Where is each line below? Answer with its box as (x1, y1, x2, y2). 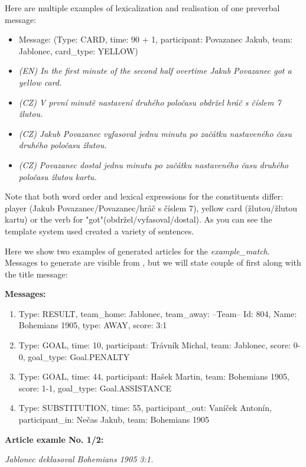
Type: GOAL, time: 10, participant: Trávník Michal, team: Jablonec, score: (18, 339, 291, 351)
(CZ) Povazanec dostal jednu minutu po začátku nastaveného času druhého (18, 158, 289, 171)
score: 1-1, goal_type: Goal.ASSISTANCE (18, 381, 172, 394)
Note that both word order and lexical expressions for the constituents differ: (5, 190, 284, 203)
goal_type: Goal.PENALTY (28, 350, 130, 363)
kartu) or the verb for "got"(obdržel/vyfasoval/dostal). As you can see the (5, 213, 272, 226)
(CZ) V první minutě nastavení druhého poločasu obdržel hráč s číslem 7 (18, 96, 281, 108)
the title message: (5, 267, 68, 280)
